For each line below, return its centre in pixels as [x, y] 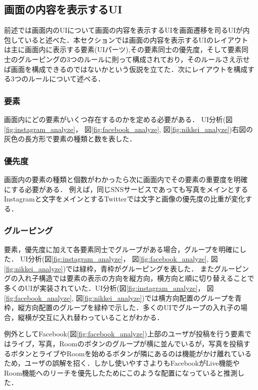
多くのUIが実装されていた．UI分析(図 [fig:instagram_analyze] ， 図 [109, 288]
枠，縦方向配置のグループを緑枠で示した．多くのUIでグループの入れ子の [122, 307]
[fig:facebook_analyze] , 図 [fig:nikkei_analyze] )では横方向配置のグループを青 [123, 297]
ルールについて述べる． [66, 79]
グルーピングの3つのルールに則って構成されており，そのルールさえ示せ [134, 59]
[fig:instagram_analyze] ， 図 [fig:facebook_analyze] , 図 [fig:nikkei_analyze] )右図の [129, 129]
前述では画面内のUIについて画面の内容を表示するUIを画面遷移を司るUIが [124, 30]
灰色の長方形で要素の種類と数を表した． [70, 139]
